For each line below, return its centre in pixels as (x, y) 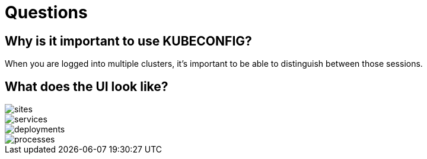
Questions (46, 12)
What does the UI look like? (87, 86)
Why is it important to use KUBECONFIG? (128, 41)
